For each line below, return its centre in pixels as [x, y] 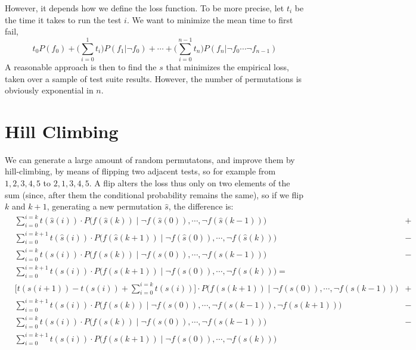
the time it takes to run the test [63, 19]
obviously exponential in [49, 90]
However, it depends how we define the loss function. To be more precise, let [145, 8]
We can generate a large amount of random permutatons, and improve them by [150, 159]
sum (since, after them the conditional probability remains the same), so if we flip [154, 194]
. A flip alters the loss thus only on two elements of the [190, 183]
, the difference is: [201, 206]
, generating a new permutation [104, 206]
